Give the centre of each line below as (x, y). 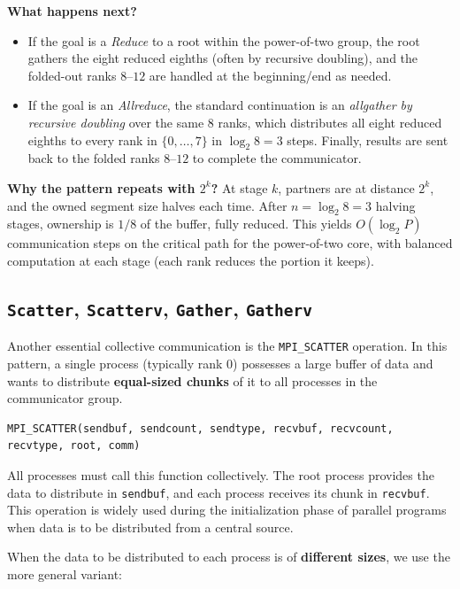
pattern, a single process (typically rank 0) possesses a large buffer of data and (220, 363)
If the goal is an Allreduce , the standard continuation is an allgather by (220, 105)
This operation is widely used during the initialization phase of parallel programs (227, 510)
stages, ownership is (61, 224)
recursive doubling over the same (116, 122)
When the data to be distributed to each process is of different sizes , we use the (229, 557)
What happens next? (72, 11)
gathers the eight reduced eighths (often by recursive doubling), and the (223, 58)
